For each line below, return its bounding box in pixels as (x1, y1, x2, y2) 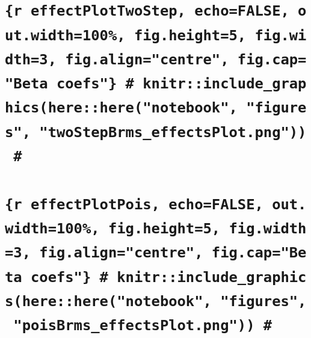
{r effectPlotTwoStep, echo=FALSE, (5, 2, 289, 20)
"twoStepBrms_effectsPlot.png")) (39, 123, 307, 141)
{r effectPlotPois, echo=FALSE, (5, 195, 263, 213)
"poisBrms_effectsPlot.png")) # (13, 317, 273, 334)
